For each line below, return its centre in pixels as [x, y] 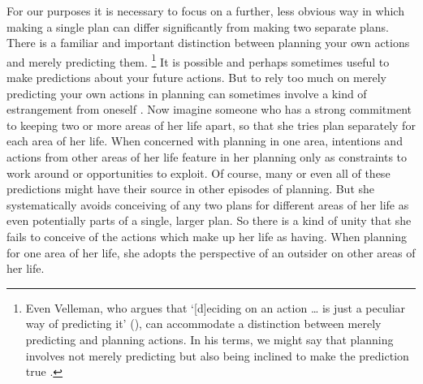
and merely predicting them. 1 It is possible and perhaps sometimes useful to [198, 60]
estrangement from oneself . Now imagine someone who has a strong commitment [209, 109]
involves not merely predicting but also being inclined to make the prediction [217, 355]
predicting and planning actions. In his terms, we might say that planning [209, 339]
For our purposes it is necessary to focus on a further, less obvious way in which [205, 11]
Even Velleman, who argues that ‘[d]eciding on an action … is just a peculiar [216, 307]
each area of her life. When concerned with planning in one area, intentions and [205, 141]
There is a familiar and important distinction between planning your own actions [208, 43]
